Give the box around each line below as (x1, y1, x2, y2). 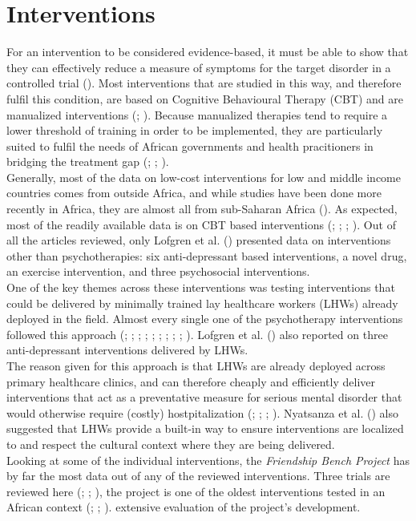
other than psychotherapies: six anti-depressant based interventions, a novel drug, (6, 247, 407, 264)
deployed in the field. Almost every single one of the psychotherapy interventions (6, 310, 403, 327)
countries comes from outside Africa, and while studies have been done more (6, 184, 382, 201)
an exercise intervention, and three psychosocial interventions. (6, 263, 310, 280)
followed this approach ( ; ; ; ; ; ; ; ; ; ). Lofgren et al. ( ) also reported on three (6, 325, 388, 342)
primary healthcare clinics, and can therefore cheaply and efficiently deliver (6, 373, 375, 390)
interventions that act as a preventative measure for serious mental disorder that (6, 389, 402, 406)
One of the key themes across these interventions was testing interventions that (6, 279, 395, 296)
